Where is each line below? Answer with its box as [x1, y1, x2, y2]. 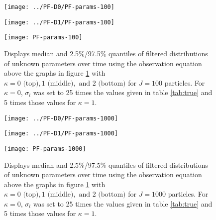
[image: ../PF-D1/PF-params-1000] [4, 130, 118, 137]
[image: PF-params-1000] [4, 145, 86, 152]
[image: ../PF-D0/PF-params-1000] [4, 114, 118, 122]
